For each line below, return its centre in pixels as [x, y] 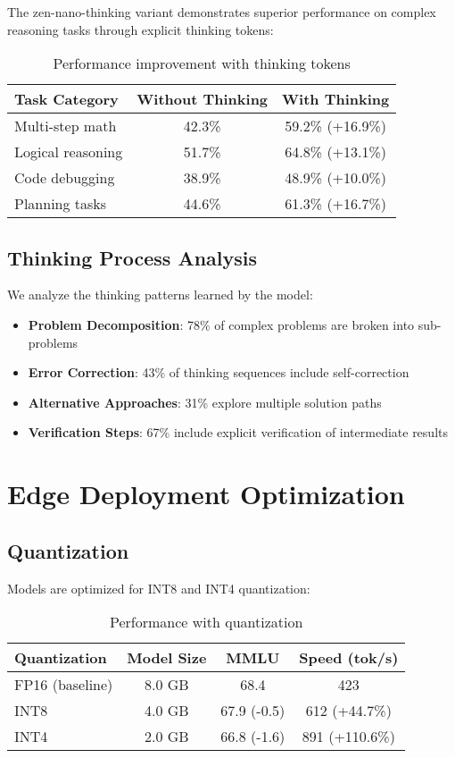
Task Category [66, 99]
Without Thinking [203, 99]
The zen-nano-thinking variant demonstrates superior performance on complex [222, 12]
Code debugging [65, 178]
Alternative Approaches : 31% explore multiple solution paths [205, 402]
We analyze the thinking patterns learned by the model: [160, 295]
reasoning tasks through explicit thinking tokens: [141, 29]
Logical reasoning [69, 152]
